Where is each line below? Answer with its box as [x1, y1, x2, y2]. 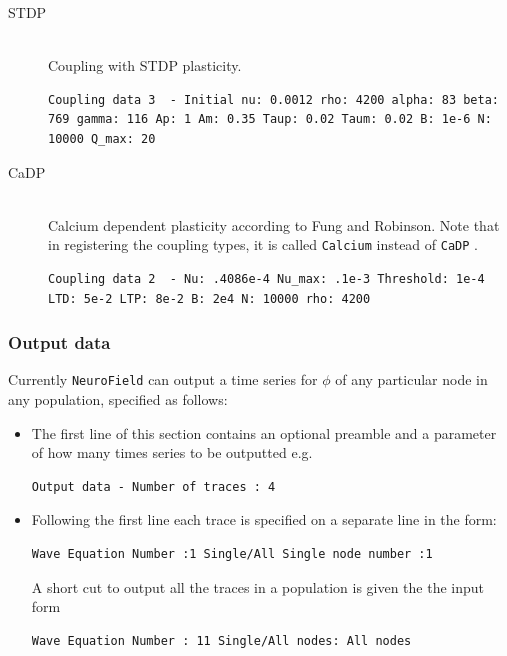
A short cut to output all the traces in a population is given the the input [31, 576, 485, 597]
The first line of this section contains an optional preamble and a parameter [31, 422, 497, 443]
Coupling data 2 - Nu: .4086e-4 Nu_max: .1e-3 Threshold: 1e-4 [48, 272, 485, 286]
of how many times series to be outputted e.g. [31, 442, 313, 463]
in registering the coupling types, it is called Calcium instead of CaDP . [48, 234, 478, 255]
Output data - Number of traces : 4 [31, 479, 276, 494]
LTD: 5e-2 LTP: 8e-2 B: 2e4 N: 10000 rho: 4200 [48, 291, 371, 306]
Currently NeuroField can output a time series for [8, 369, 318, 390]
